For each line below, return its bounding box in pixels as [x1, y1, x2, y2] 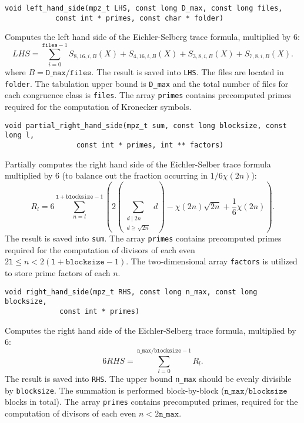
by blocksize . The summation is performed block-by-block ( [5, 384, 225, 396]
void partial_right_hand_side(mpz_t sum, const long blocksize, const [5, 121, 287, 130]
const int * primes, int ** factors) [76, 140, 224, 149]
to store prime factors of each [5, 267, 111, 279]
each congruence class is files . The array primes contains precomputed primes [5, 89, 292, 101]
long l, [5, 131, 35, 140]
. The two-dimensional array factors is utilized [126, 255, 298, 267]
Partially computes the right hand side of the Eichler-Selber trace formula [5, 157, 271, 170]
